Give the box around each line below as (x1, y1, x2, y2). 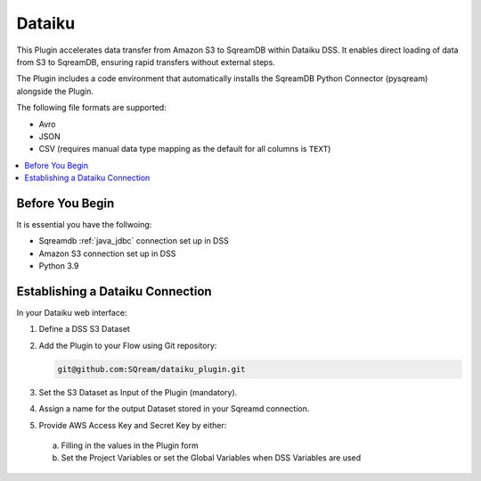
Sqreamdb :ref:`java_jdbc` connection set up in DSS (38, 236, 229, 246)
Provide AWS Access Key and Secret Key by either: (38, 419, 227, 430)
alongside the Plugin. (16, 86, 94, 96)
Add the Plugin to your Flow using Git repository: (38, 340, 217, 351)
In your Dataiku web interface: (16, 308, 127, 319)
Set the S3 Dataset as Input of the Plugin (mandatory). (38, 386, 238, 397)
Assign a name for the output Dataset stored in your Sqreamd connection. (38, 403, 310, 414)
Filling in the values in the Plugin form (61, 440, 200, 451)
